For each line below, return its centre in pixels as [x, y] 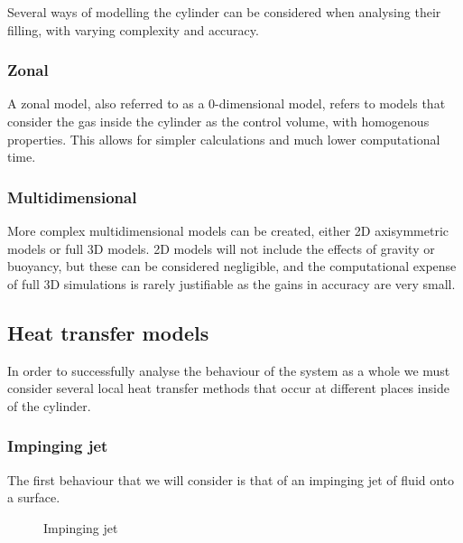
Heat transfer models [108, 332]
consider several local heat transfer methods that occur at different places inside [228, 388]
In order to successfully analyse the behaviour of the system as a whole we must [229, 370]
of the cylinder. [49, 405]
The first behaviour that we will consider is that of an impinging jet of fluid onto [231, 479]
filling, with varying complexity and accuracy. [133, 29]
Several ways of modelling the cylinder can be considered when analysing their [224, 12]
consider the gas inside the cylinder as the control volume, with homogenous [218, 121]
